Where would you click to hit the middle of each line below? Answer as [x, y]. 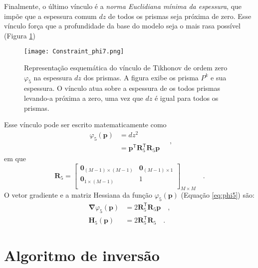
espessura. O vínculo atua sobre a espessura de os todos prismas [122, 88]
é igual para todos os [186, 98]
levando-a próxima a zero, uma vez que [84, 98]
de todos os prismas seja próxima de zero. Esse [180, 16]
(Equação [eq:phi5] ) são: [218, 195]
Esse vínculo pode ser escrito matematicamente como [85, 125]
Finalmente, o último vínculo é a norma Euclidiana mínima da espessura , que [123, 6]
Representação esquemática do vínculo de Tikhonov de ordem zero [126, 68]
